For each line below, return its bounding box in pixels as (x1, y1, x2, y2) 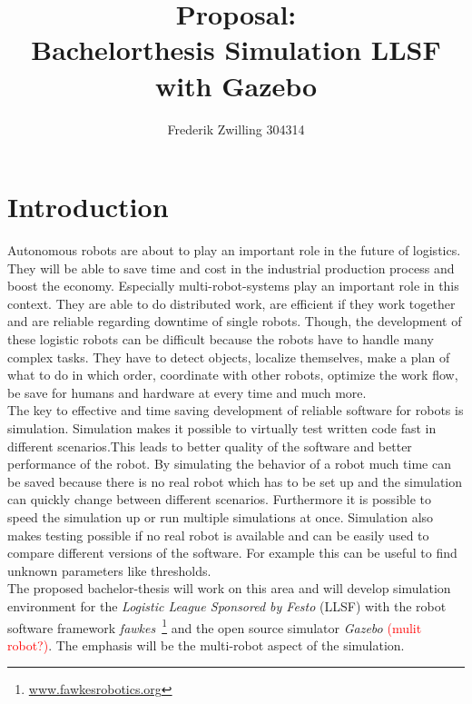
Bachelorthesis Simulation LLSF (31, 31, 441, 68)
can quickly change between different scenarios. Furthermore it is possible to (7, 490, 432, 509)
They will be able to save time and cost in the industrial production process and (7, 258, 455, 277)
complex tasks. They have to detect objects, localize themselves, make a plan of (7, 347, 450, 366)
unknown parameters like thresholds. (7, 560, 211, 580)
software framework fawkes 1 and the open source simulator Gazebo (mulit (7, 615, 422, 637)
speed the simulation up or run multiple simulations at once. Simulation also (7, 507, 434, 526)
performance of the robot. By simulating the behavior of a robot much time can (7, 454, 451, 473)
